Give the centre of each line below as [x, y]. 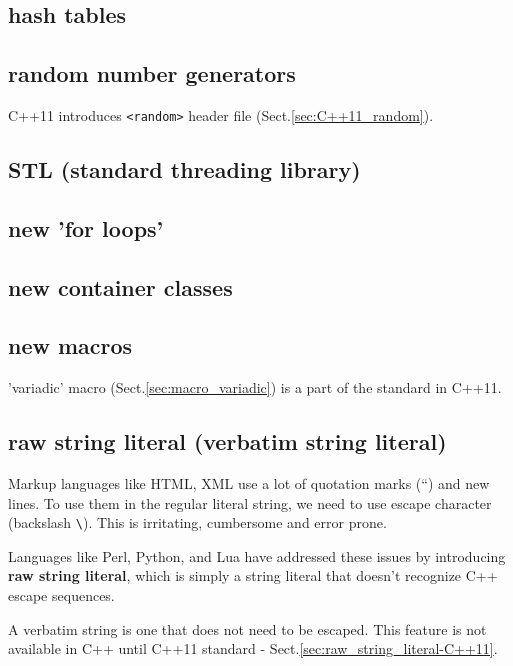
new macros [70, 345]
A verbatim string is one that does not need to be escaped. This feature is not [247, 628]
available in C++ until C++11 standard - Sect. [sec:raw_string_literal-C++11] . [253, 648]
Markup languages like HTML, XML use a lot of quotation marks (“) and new [249, 482]
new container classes [120, 286]
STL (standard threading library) [184, 169]
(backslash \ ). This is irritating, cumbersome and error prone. [197, 522]
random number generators [152, 73]
